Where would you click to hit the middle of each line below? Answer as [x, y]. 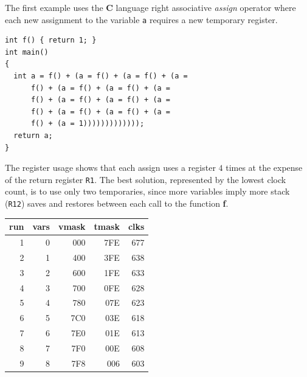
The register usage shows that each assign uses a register [110, 168]
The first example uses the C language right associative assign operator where [150, 7]
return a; [33, 136]
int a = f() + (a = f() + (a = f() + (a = [101, 76]
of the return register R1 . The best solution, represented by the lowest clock [146, 179]
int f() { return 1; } [51, 40]
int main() [27, 52]
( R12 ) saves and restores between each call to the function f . [117, 203]
